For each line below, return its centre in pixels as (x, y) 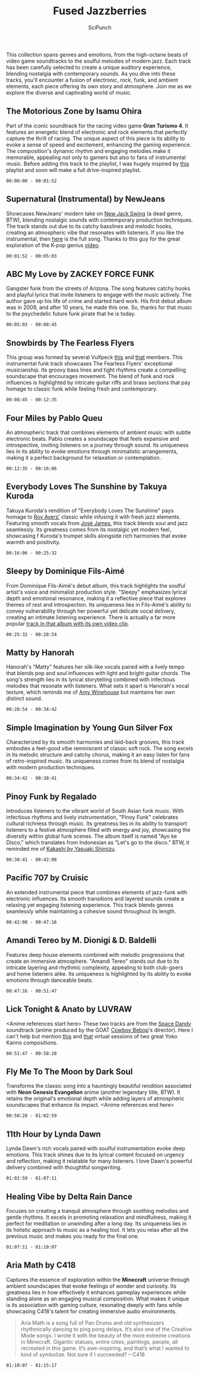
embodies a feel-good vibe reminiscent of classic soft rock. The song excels (100, 748)
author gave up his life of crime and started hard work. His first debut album (99, 301)
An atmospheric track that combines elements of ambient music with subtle (99, 432)
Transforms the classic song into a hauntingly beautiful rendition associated (99, 1086)
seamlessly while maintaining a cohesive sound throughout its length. (91, 911)
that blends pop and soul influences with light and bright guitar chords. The (98, 673)
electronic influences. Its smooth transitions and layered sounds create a (95, 898)
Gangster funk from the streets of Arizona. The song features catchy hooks (98, 288)
